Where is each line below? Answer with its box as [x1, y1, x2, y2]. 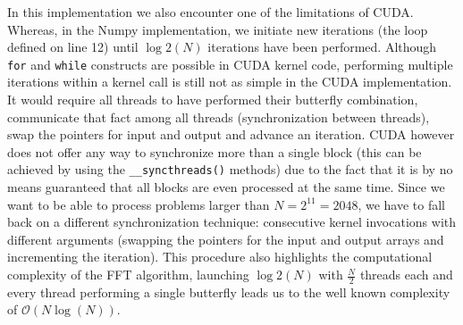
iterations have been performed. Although [207, 37, 437, 56]
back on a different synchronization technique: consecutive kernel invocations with [7, 212, 457, 231]
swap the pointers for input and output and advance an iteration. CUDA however [7, 125, 455, 144]
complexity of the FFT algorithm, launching [7, 265, 249, 284]
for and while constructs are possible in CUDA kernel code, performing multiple [7, 54, 453, 73]
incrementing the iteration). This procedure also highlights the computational [7, 247, 433, 266]
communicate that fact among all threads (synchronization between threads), [7, 107, 430, 126]
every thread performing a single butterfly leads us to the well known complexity [7, 282, 450, 301]
